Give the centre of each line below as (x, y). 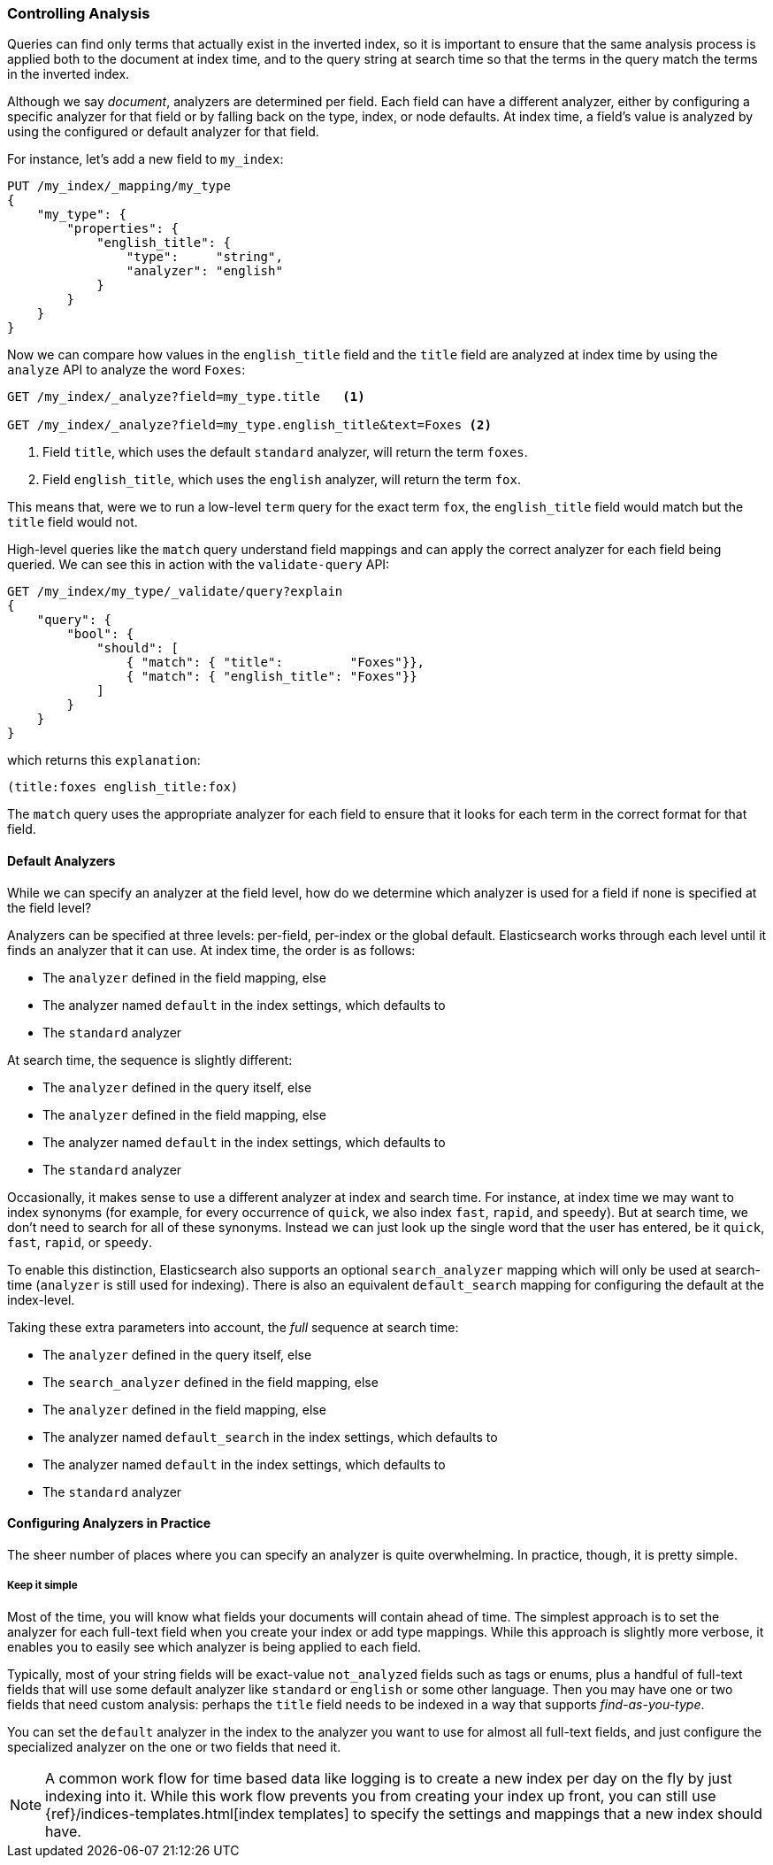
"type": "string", (204, 257)
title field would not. (73, 522)
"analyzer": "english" (204, 271)
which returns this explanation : (104, 760)
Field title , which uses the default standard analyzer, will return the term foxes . (285, 452)
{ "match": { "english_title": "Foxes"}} (272, 677)
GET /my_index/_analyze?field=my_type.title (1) (186, 397)
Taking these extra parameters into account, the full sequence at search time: (233, 1327)
